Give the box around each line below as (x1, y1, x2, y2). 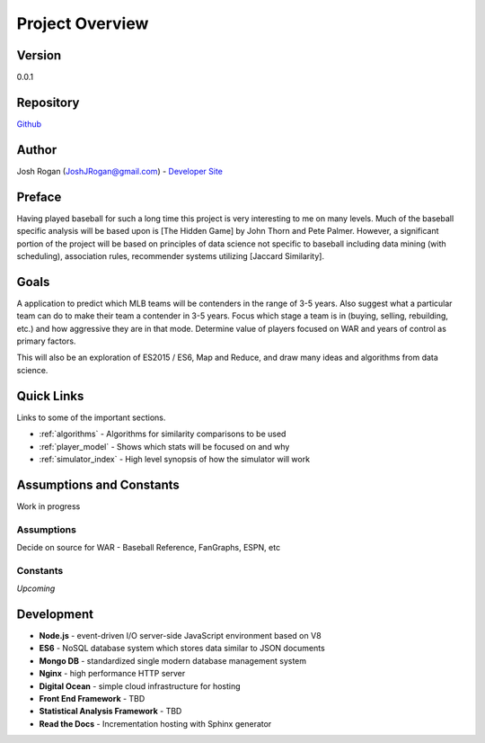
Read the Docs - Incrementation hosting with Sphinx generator (39, 718, 272, 729)
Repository (16, 94, 80, 110)
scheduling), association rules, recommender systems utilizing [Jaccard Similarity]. (16, 250, 325, 261)
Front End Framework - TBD (39, 693, 145, 703)
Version (16, 48, 62, 63)
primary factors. (16, 336, 76, 346)
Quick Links (16, 388, 84, 404)
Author (16, 142, 57, 157)
